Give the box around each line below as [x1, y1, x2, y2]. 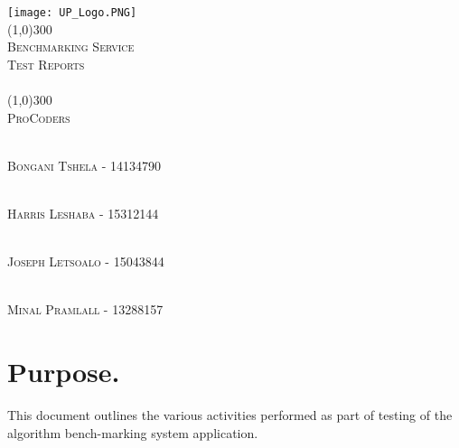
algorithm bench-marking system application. [7, 423, 258, 442]
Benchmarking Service [7, 37, 135, 56]
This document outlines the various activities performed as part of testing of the [7, 406, 453, 425]
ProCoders [7, 107, 70, 126]
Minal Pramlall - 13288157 [7, 300, 164, 319]
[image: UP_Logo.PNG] [7, 6, 137, 19]
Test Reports [7, 54, 85, 73]
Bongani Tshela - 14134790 [7, 155, 162, 174]
